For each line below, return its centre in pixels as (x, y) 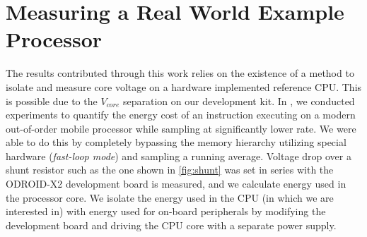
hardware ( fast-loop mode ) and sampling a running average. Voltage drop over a (179, 156)
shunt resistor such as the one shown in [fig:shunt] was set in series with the (170, 170)
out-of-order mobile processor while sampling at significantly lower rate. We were (181, 128)
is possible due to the (52, 101)
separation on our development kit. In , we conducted (239, 101)
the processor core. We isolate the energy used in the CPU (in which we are (170, 197)
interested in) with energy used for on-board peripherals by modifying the (166, 211)
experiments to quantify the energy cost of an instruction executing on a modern (181, 115)
